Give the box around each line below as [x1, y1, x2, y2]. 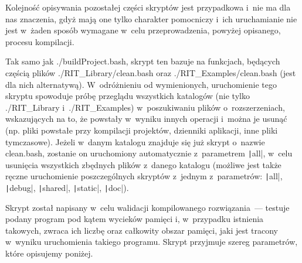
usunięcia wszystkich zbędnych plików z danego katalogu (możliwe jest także [5, 158, 281, 170]
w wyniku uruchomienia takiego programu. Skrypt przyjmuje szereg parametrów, [5, 235, 298, 248]
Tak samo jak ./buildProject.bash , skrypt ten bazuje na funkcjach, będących [5, 55, 280, 67]
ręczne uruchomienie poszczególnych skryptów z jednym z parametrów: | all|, [5, 170, 283, 182]
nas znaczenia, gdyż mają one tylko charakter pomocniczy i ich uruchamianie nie [5, 12, 297, 25]
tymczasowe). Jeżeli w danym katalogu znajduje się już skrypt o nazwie [5, 135, 265, 148]
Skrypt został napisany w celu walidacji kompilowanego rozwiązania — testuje [5, 201, 290, 213]
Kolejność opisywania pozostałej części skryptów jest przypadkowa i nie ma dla [5, 1, 291, 13]
